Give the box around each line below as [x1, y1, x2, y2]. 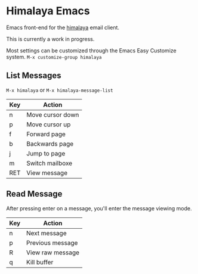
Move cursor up [26, 120, 71, 129]
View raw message [26, 248, 79, 257]
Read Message [6, 189, 63, 199]
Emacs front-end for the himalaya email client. [6, 24, 120, 31]
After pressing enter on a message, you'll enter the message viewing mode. [6, 204, 192, 212]
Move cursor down [26, 110, 79, 119]
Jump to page [26, 149, 66, 157]
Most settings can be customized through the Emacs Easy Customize [6, 46, 177, 54]
